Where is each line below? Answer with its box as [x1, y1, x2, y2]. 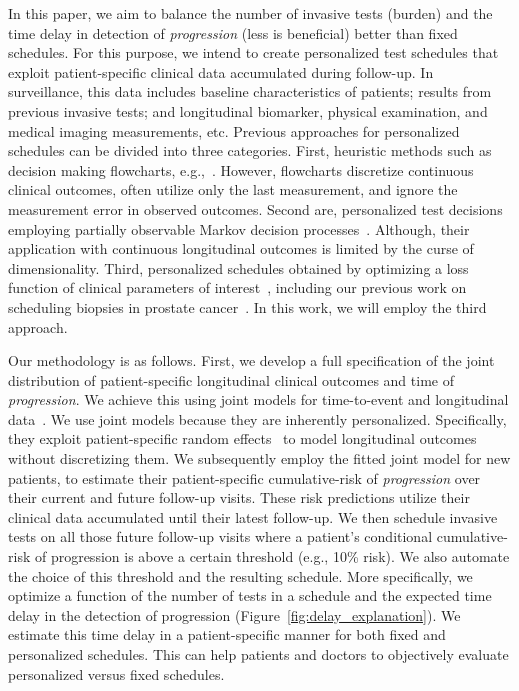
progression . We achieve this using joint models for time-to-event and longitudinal [8, 389, 509, 410]
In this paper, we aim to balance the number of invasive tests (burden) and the [8, 3, 493, 23]
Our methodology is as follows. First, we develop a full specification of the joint [8, 350, 495, 371]
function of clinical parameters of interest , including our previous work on [8, 277, 467, 298]
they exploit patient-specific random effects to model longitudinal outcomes [8, 428, 477, 449]
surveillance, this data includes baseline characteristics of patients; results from [8, 81, 492, 102]
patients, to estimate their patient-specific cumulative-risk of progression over [8, 467, 481, 488]
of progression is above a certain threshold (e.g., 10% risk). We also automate [34, 546, 510, 567]
